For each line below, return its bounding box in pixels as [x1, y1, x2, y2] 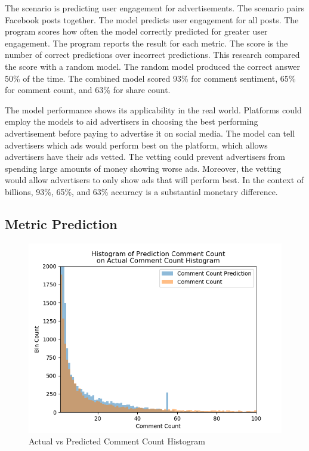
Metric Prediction [5, 214, 118, 233]
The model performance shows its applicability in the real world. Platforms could [5, 103, 302, 116]
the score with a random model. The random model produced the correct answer [5, 60, 301, 72]
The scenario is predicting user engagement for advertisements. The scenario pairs [5, 2, 305, 14]
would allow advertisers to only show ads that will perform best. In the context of [5, 174, 304, 186]
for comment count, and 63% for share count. [5, 84, 171, 96]
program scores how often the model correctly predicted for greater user [5, 25, 268, 38]
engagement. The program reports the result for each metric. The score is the [5, 36, 288, 49]
